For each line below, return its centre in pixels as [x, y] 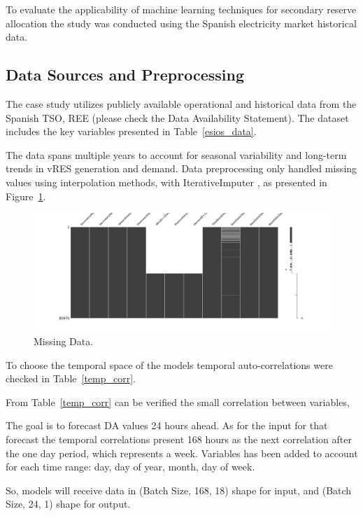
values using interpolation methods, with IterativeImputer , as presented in [166, 182]
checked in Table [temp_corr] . [71, 378]
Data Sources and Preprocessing [125, 75]
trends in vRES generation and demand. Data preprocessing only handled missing [181, 168]
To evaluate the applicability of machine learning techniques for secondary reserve [181, 9]
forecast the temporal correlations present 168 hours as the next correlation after [179, 439]
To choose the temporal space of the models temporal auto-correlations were [169, 364]
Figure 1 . [26, 196]
